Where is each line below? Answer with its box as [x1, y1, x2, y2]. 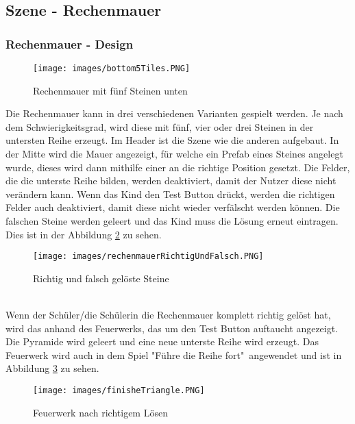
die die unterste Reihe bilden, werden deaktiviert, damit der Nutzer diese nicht [5, 173, 336, 188]
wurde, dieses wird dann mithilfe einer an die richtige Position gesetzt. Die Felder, [5, 160, 350, 174]
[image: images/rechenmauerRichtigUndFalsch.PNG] [33, 251, 264, 262]
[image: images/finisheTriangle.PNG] [33, 386, 205, 395]
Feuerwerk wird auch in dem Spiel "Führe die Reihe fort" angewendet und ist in [5, 347, 342, 362]
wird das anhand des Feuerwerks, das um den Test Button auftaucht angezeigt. [5, 321, 339, 335]
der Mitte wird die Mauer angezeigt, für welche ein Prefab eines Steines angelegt [5, 147, 343, 161]
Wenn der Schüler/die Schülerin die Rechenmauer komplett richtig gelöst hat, [5, 308, 331, 322]
